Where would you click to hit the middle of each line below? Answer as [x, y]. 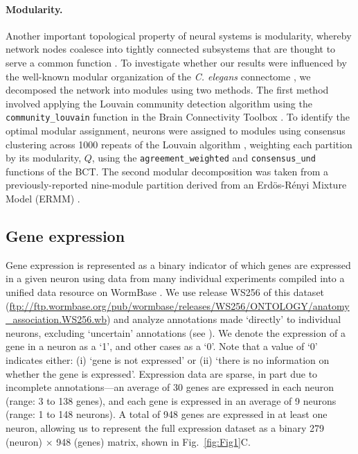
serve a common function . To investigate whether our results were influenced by [176, 62]
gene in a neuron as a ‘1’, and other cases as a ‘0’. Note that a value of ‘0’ [162, 346]
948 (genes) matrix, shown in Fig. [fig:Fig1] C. [153, 441]
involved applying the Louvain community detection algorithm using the [159, 103]
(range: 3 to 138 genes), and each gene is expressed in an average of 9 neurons [171, 400]
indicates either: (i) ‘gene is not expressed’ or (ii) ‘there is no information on [168, 360]
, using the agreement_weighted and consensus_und [204, 158]
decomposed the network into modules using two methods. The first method [167, 90]
